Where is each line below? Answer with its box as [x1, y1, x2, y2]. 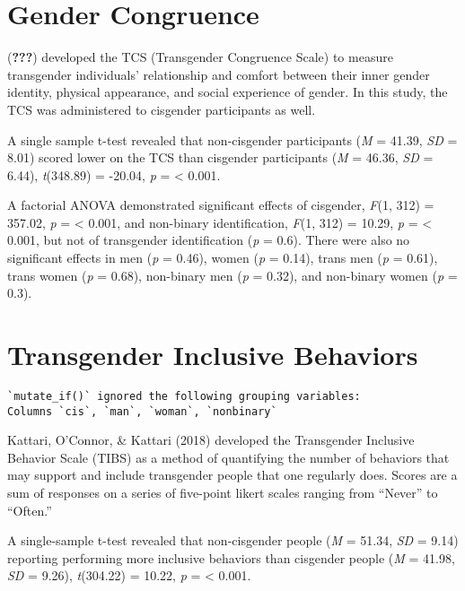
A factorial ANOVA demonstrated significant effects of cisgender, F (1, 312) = [7, 196, 434, 214]
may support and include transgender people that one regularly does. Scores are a [7, 465, 458, 484]
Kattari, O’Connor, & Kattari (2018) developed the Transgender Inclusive [7, 430, 415, 449]
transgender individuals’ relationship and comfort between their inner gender [7, 65, 430, 83]
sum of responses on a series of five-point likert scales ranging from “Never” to [7, 483, 438, 502]
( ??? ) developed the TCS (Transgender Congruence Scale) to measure [7, 48, 393, 66]
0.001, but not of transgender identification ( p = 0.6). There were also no [7, 230, 410, 249]
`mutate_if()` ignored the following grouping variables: [7, 389, 361, 403]
